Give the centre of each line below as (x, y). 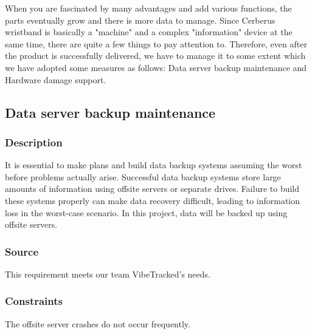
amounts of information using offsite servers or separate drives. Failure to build (152, 189)
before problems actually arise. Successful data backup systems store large (143, 176)
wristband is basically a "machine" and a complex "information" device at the (149, 32)
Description (34, 142)
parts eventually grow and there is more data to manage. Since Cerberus (140, 20)
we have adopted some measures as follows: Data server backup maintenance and (156, 67)
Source (22, 251)
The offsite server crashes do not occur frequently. (98, 323)
